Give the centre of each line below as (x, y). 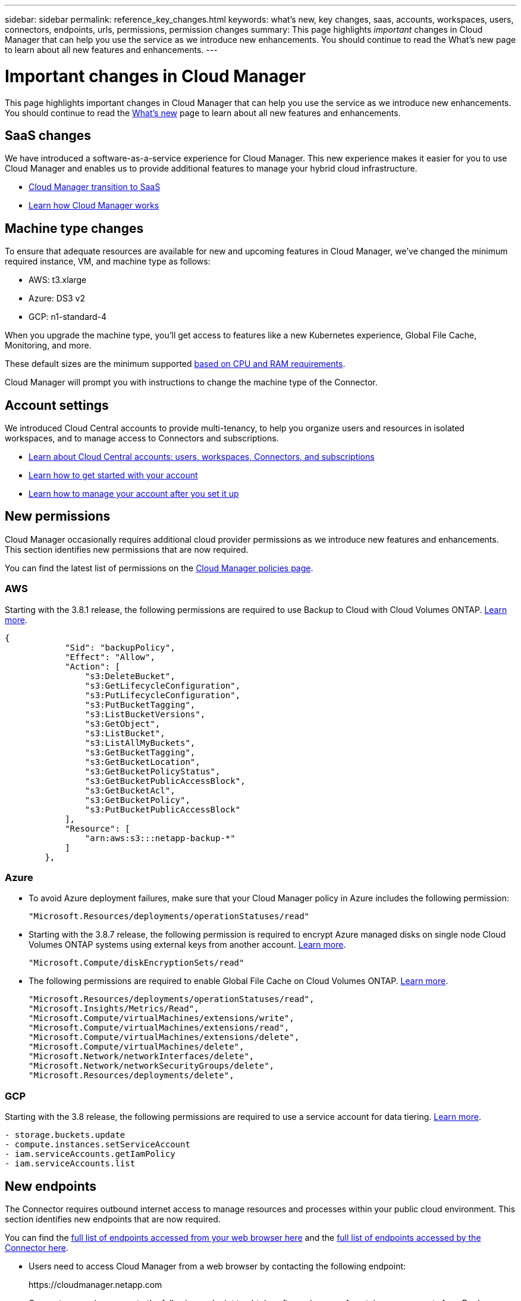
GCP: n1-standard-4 (68, 317)
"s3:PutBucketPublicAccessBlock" (163, 809)
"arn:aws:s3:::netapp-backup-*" (160, 838)
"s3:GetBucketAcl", (130, 790)
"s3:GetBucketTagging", (140, 752)
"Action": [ (92, 666)
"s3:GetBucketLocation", (142, 762)
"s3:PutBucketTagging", (140, 704)
